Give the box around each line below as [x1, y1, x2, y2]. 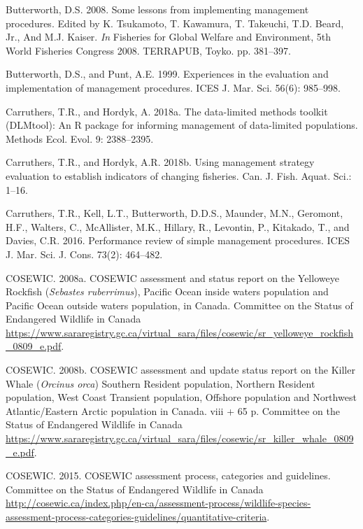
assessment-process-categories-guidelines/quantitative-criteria [6, 509, 267, 523]
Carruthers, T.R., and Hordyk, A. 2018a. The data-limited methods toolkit [6, 104, 328, 118]
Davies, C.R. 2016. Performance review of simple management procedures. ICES [6, 233, 350, 248]
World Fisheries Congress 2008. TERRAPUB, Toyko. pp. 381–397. [6, 43, 291, 57]
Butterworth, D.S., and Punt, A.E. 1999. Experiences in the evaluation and [6, 66, 329, 81]
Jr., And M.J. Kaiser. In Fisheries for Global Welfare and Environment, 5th [6, 29, 332, 44]
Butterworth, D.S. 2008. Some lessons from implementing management [6, 2, 309, 16]
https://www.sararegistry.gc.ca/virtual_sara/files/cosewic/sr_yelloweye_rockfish [6, 325, 354, 339]
